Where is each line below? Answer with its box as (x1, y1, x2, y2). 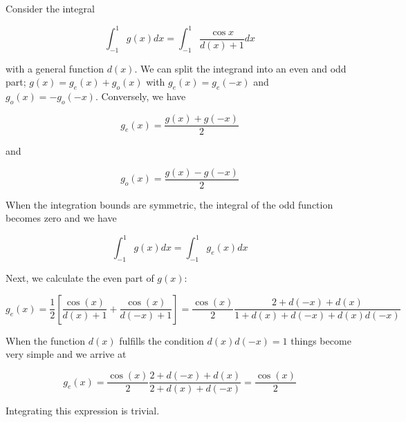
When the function (6, 333, 86, 347)
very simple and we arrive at (6, 347, 127, 361)
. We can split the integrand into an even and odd (134, 61, 347, 75)
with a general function (6, 61, 104, 75)
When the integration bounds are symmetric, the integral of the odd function (6, 197, 333, 211)
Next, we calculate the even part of (6, 271, 154, 285)
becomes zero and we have (6, 211, 117, 225)
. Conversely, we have (95, 89, 186, 104)
